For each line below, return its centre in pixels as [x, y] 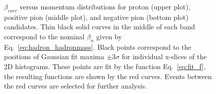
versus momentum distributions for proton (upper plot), [105, 6]
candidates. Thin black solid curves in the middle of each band [100, 27]
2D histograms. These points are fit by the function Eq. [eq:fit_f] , [105, 66]
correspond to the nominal [44, 36]
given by [109, 36]
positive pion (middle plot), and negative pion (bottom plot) [96, 17]
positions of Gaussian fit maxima [54, 56]
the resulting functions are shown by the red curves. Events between [108, 76]
